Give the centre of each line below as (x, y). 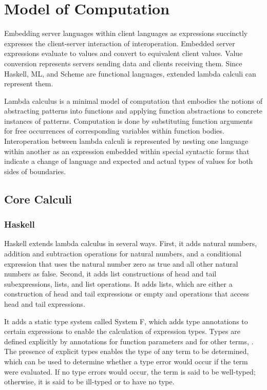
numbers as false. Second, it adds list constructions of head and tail (110, 274)
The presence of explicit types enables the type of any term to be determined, (127, 351)
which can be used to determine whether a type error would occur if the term (126, 361)
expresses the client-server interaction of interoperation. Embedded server (120, 43)
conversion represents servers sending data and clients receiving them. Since (123, 63)
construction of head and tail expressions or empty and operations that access (127, 294)
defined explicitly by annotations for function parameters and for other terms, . (129, 341)
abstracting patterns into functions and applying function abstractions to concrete (133, 111)
